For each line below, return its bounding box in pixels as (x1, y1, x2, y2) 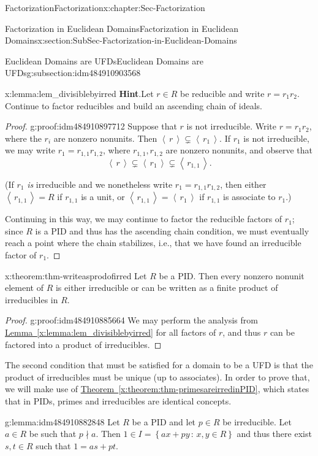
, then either (220, 177, 267, 190)
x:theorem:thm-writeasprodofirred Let (5, 269, 147, 282)
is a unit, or (81, 190, 125, 203)
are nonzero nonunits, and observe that (165, 144, 313, 157)
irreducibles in (5, 293, 58, 306)
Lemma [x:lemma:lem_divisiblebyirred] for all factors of (5, 326, 216, 338)
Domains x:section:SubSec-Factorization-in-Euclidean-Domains (5, 34, 237, 47)
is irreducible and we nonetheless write (27, 177, 173, 190)
